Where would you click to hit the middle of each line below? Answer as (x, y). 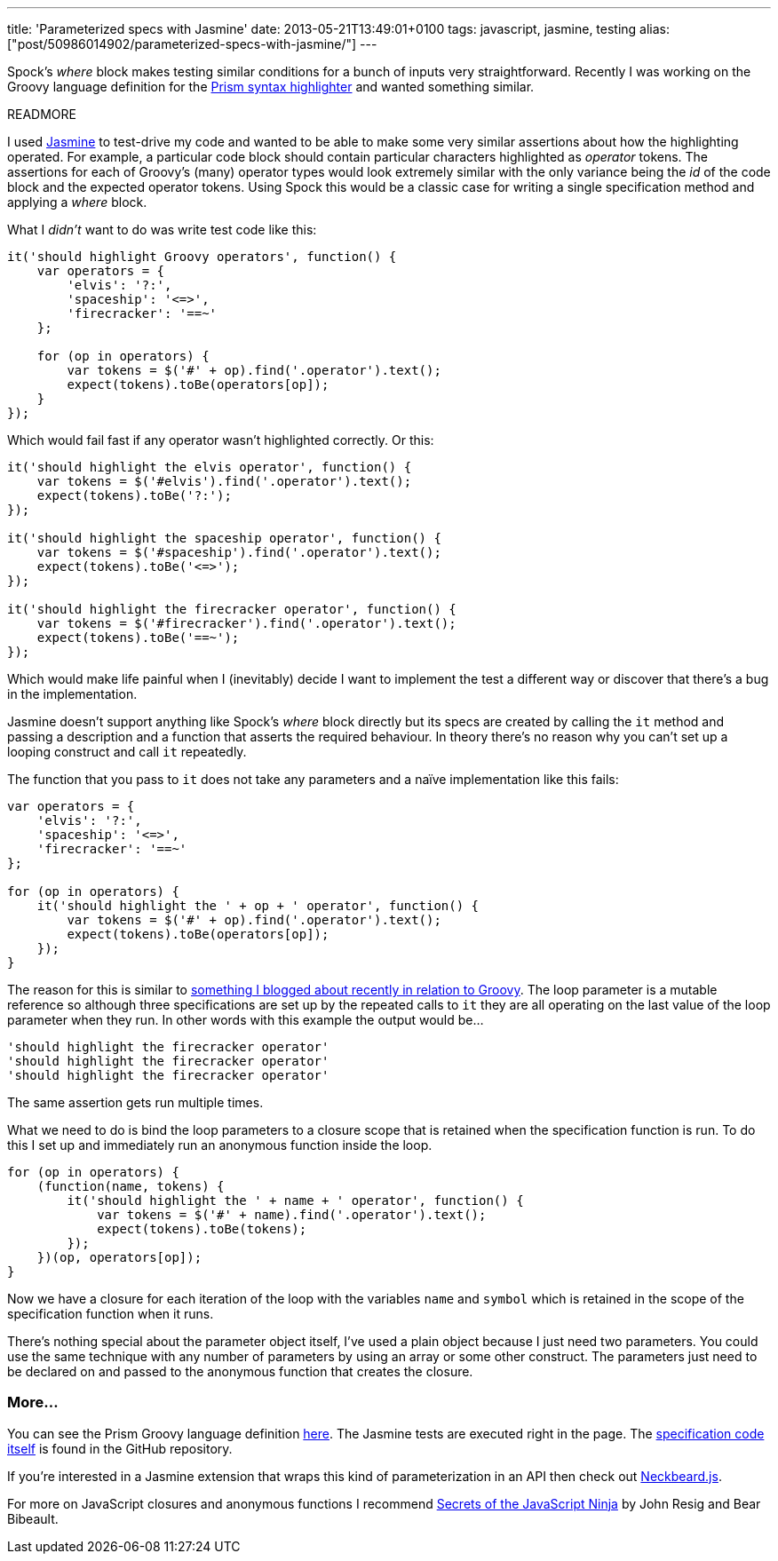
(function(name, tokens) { (131, 1186)
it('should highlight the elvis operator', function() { (210, 467)
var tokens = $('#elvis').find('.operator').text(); (224, 481)
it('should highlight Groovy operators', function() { (202, 257)
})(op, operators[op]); (119, 1257)
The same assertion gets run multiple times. (135, 1102)
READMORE (42, 114)
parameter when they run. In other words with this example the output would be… (246, 1020)
